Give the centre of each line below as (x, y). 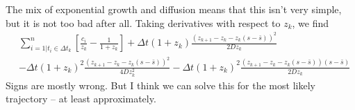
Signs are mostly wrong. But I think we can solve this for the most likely (160, 85)
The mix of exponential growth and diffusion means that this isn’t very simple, (174, 9)
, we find (311, 22)
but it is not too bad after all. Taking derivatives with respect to (143, 22)
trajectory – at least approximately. (81, 99)
